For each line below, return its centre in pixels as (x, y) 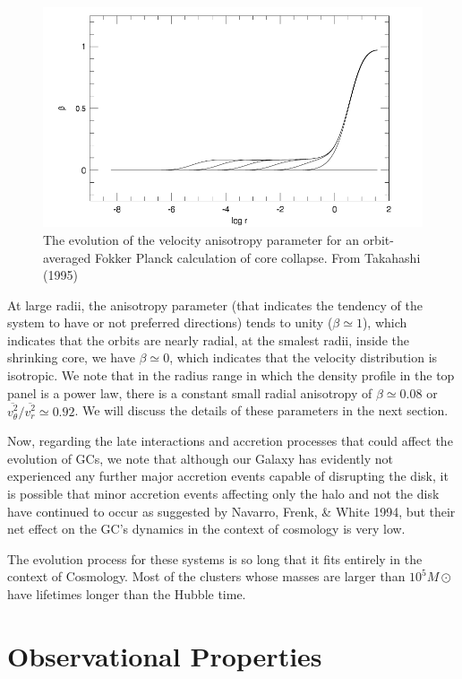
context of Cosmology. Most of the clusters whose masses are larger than (206, 576)
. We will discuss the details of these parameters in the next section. (261, 410)
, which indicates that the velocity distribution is (304, 357)
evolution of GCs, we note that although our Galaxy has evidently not (200, 458)
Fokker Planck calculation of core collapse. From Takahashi (257, 257)
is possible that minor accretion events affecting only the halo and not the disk (223, 493)
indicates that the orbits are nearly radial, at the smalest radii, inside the (208, 339)
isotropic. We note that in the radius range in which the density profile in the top (231, 375)
